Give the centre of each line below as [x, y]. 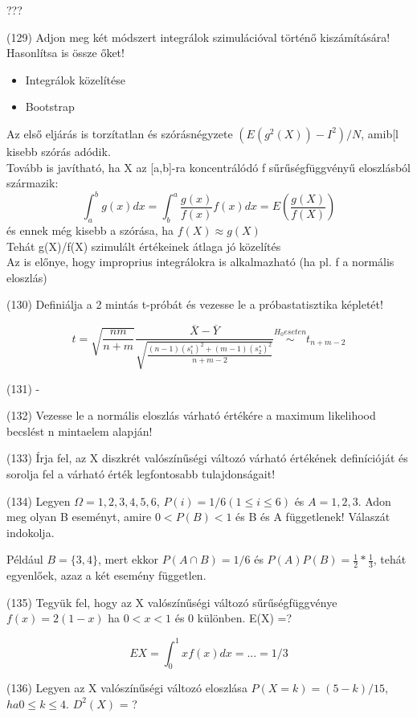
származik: [33, 183]
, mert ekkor [128, 559]
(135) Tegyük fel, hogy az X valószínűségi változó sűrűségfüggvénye [172, 602]
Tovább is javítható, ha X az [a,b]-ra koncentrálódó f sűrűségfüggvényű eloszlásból [208, 167]
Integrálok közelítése [75, 79]
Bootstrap [50, 107]
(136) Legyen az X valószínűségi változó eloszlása [127, 688]
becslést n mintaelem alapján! [80, 431]
